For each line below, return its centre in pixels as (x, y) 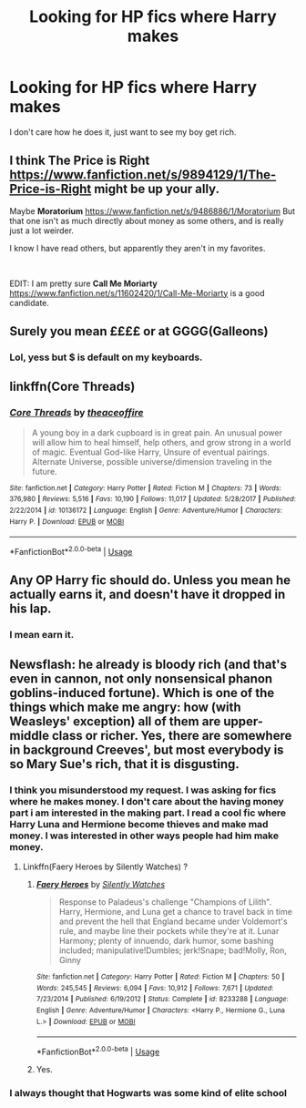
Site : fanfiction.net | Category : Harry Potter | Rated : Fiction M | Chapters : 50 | (160, 977)
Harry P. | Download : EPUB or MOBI (67, 521)
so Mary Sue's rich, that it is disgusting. (124, 764)
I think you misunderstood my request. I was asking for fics (143, 790)
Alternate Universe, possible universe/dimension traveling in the (152, 461)
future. (44, 471)
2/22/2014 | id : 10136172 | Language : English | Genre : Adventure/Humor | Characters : (146, 511)
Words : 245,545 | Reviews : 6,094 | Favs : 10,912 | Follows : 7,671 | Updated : (155, 988)
